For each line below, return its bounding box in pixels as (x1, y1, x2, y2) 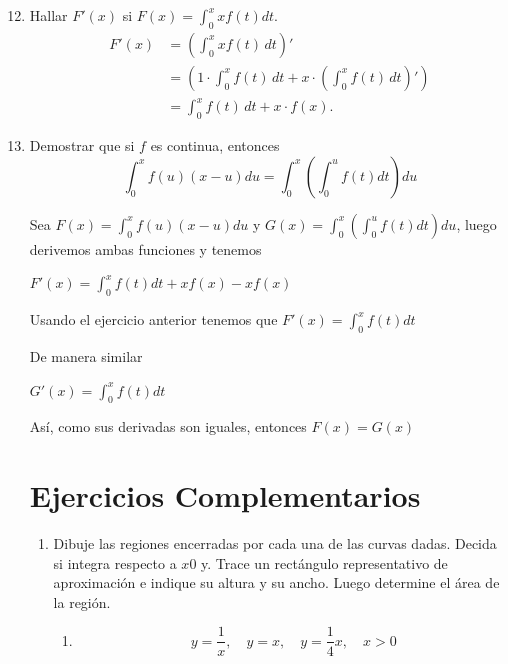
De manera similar (29, 345, 143, 366)
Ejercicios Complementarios (29, 475, 421, 516)
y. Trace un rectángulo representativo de (201, 552, 448, 573)
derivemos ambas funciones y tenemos (29, 238, 262, 259)
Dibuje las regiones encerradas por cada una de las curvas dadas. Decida (53, 533, 497, 554)
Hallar (29, 5, 68, 25)
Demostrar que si (29, 135, 135, 156)
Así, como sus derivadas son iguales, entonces (29, 416, 307, 437)
